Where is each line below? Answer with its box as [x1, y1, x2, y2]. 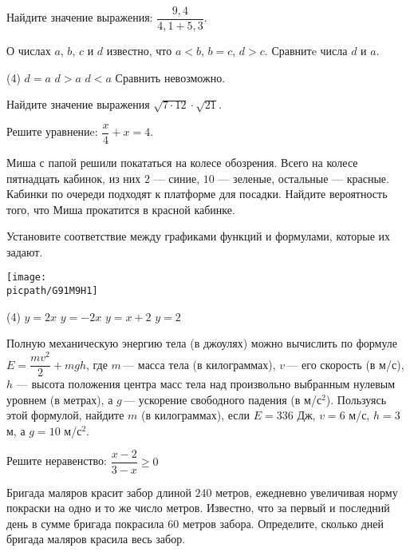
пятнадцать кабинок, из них [6, 169, 141, 186]
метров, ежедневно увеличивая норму [215, 483, 398, 500]
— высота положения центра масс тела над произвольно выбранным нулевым [16, 375, 396, 392]
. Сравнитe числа [264, 42, 348, 59]
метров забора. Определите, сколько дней [182, 514, 384, 531]
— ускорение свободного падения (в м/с [124, 391, 322, 407]
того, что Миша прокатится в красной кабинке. [6, 201, 235, 217]
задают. [6, 243, 43, 260]
